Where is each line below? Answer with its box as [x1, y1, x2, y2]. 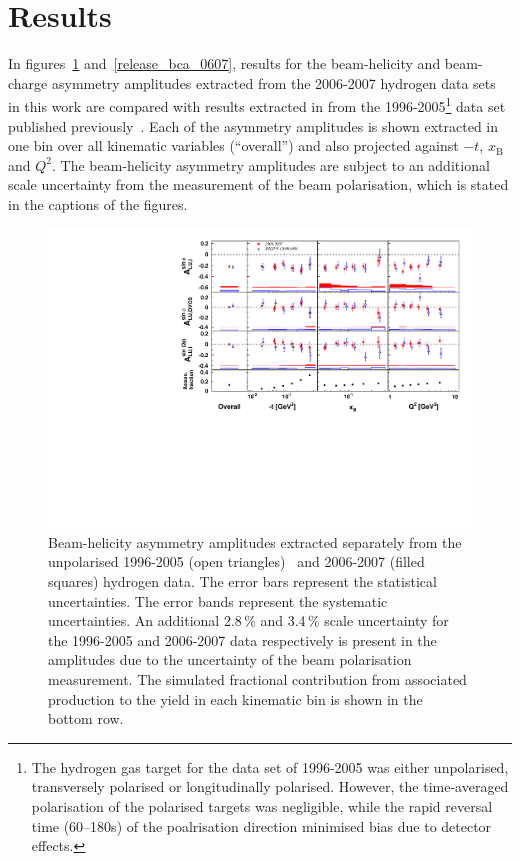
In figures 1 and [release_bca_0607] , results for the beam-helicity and [8, 53, 441, 74]
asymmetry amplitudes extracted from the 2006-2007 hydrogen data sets [51, 72, 496, 93]
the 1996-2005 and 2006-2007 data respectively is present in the [48, 629, 437, 650]
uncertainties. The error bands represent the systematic [48, 590, 388, 611]
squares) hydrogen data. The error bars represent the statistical [48, 570, 437, 591]
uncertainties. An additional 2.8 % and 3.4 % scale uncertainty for [48, 610, 449, 631]
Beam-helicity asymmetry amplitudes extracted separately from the [48, 531, 462, 552]
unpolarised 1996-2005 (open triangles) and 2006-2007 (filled [48, 551, 425, 572]
